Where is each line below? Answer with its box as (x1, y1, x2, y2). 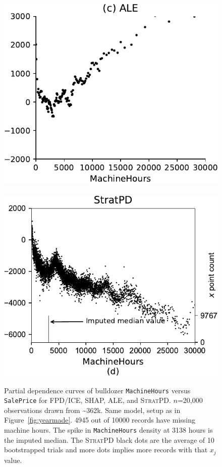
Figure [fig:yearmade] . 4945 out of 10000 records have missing (4, 414, 195, 425)
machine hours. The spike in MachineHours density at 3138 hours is (4, 425, 213, 435)
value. (4, 454, 22, 465)
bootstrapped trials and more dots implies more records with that (4, 444, 208, 455)
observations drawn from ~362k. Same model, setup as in (4, 404, 181, 415)
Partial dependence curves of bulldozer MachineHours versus (4, 385, 191, 395)
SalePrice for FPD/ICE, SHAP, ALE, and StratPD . (4, 395, 171, 405)
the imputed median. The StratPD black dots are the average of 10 (4, 434, 214, 445)
